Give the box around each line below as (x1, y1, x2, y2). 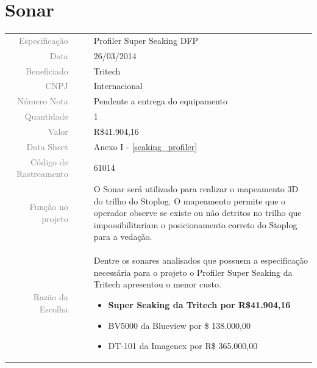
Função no (29, 200, 68, 213)
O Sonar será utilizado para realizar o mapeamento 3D (93, 182, 299, 195)
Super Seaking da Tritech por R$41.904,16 (108, 298, 291, 311)
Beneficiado (25, 64, 68, 77)
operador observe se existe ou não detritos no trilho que (93, 206, 302, 219)
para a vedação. (93, 230, 152, 243)
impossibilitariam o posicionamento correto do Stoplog (93, 218, 297, 231)
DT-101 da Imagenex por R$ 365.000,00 (108, 339, 258, 352)
